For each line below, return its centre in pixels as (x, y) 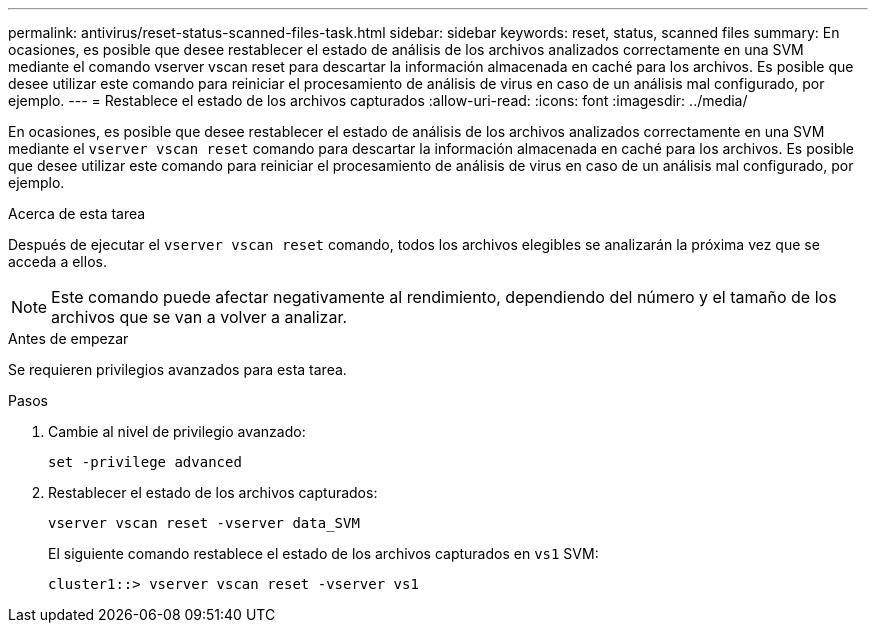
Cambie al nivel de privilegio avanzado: (177, 431)
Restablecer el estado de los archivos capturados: (213, 492)
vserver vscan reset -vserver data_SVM (204, 523)
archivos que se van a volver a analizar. (199, 317)
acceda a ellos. (57, 261)
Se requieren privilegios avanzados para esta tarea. (177, 369)
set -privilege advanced (145, 462)
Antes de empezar (68, 338)
